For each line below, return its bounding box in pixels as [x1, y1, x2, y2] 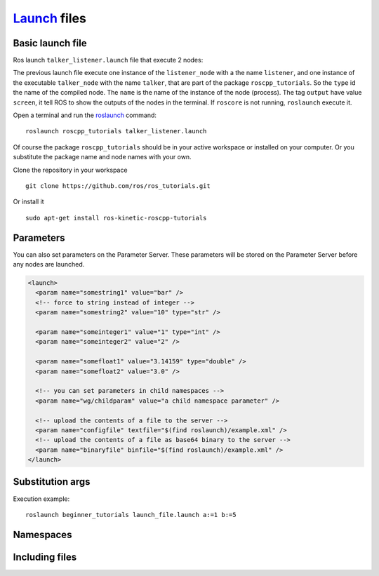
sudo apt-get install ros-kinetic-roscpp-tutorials [25, 214, 207, 222]
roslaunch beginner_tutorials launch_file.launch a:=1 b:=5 [25, 511, 237, 518]
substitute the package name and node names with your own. [13, 153, 192, 161]
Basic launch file [13, 37, 87, 49]
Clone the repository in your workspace [13, 166, 128, 174]
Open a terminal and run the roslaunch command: [13, 111, 157, 119]
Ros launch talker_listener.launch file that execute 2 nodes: [13, 56, 204, 65]
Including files [13, 551, 77, 563]
